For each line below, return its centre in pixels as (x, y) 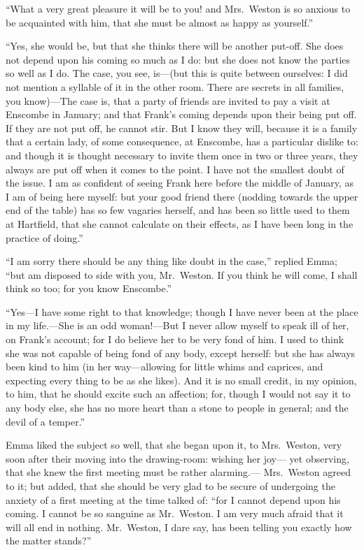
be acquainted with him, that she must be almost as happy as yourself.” (160, 22)
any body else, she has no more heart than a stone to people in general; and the (177, 408)
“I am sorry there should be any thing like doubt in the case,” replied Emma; (171, 261)
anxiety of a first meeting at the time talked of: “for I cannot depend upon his (173, 499)
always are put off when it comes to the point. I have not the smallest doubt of (175, 169)
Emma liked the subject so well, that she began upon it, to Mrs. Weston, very (174, 445)
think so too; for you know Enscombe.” (89, 288)
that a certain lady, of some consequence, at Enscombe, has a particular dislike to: (182, 142)
